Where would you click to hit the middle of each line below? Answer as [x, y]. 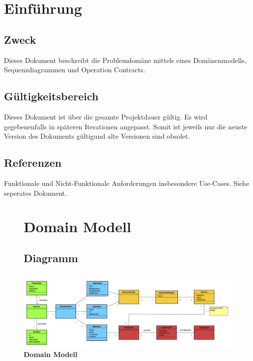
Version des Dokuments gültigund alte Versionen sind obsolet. [97, 136]
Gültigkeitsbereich [51, 96]
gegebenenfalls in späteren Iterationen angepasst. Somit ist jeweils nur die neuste [126, 126]
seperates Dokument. [35, 193]
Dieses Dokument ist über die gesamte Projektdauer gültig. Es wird [106, 116]
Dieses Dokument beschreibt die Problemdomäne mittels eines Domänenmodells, [125, 60]
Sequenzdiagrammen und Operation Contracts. [75, 70]
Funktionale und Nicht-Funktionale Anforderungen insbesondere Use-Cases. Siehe [127, 183]
